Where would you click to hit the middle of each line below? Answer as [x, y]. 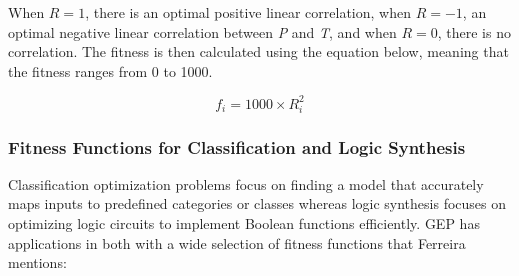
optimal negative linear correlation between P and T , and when [202, 31]
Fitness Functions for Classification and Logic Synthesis [237, 146]
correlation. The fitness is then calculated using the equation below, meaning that [258, 51]
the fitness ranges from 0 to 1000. [110, 70]
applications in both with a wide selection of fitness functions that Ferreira [237, 242]
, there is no [474, 31]
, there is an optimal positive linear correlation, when [248, 12]
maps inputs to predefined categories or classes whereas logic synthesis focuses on [257, 203]
